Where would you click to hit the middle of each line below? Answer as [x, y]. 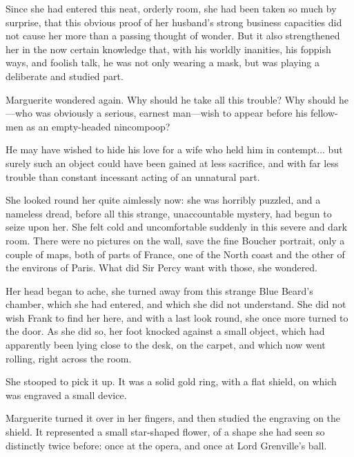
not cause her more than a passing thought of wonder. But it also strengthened [173, 36]
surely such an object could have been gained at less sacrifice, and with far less [172, 163]
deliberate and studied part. [65, 76]
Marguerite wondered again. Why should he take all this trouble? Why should [171, 99]
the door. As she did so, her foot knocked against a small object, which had [165, 331]
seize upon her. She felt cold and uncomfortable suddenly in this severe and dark [176, 227]
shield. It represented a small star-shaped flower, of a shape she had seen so [165, 432]
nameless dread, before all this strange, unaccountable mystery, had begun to [169, 213]
